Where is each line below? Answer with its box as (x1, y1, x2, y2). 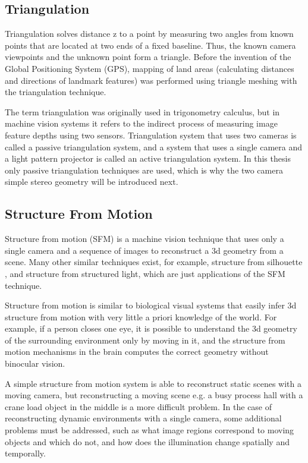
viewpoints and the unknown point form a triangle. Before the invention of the (5, 51, 291, 63)
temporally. (5, 447, 46, 459)
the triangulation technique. (5, 86, 106, 98)
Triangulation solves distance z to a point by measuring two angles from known (5, 27, 294, 40)
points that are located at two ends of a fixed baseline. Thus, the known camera (5, 39, 296, 51)
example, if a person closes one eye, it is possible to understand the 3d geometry (5, 322, 297, 335)
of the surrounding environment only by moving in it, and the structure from (5, 333, 285, 346)
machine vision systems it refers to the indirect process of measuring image (5, 117, 278, 130)
